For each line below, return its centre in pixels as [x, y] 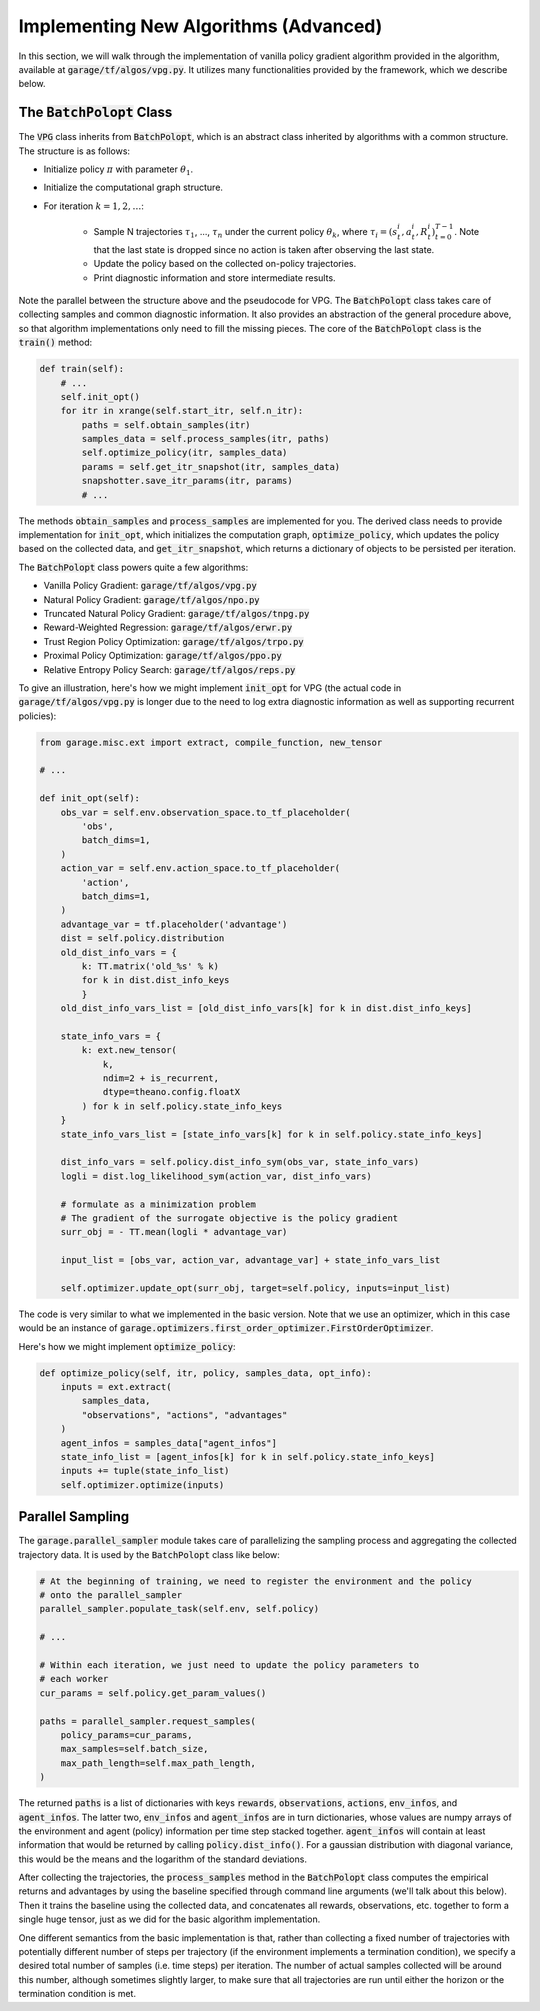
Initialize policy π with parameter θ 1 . [118, 170]
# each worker [74, 1679]
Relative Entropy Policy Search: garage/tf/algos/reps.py [169, 669]
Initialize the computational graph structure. [133, 187]
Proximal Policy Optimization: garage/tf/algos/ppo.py [162, 656]
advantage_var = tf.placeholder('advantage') [174, 924]
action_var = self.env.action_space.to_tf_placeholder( [200, 868]
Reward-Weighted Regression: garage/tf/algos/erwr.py [168, 627]
